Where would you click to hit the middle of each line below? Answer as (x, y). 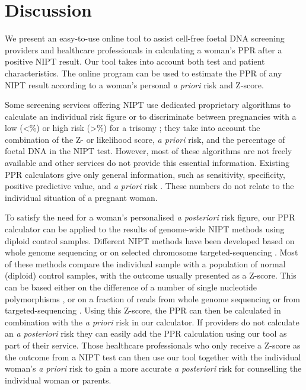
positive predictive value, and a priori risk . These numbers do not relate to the (149, 186)
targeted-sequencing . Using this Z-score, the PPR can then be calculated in (143, 310)
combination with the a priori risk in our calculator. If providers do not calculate (152, 322)
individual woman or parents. (58, 380)
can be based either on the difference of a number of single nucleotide (131, 287)
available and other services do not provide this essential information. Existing (147, 163)
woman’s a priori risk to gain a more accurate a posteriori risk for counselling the (153, 368)
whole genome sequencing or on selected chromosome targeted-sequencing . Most (152, 252)
